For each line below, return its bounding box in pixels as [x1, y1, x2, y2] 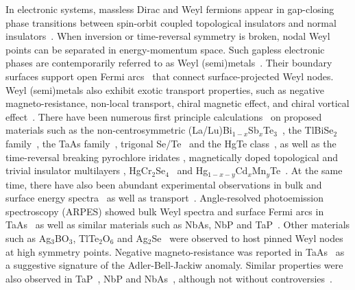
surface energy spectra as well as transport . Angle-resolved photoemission [5, 191, 323, 205]
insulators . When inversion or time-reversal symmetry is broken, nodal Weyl [5, 29, 330, 43]
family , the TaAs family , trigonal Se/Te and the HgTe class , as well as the [5, 136, 336, 150]
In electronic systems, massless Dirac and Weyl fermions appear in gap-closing [5, 2, 334, 16]
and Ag [117, 230, 148, 245]
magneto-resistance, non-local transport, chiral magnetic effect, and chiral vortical [5, 96, 350, 110]
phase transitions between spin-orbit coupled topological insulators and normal [5, 15, 336, 29]
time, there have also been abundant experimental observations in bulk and [5, 177, 322, 191]
